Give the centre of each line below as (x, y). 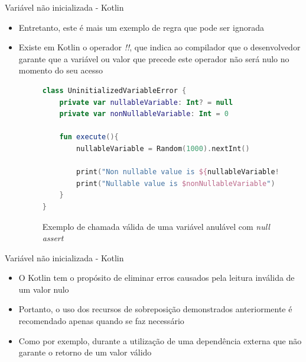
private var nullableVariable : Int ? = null (146, 102)
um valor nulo (44, 289)
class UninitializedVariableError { (114, 90)
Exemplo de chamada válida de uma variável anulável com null (156, 226)
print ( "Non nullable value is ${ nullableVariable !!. (182, 172)
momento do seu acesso (61, 70)
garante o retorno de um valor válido (85, 352)
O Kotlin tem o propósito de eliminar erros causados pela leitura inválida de (157, 278)
